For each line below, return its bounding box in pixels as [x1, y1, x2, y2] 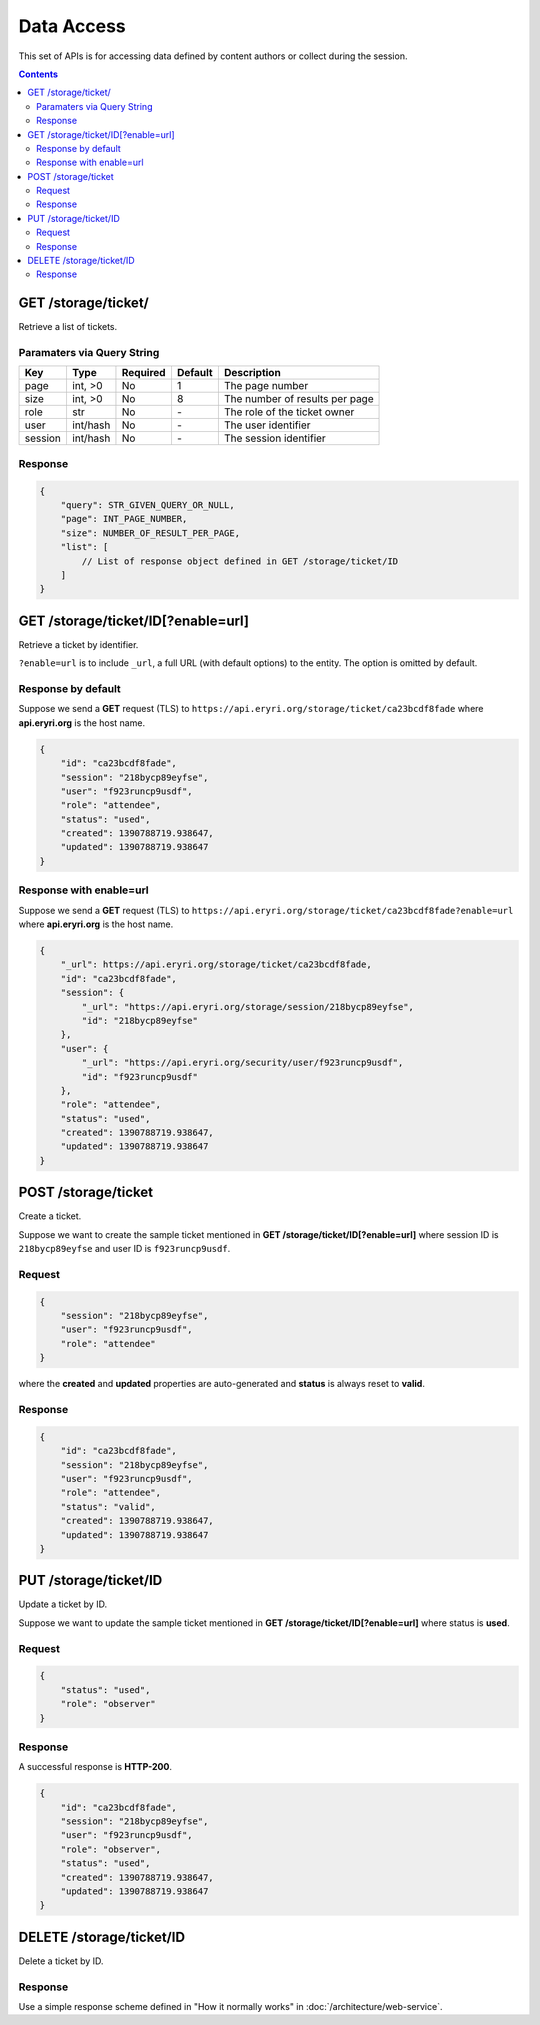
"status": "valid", [60, 1501, 157, 1512]
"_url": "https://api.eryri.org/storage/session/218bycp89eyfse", [81, 1001, 415, 1012]
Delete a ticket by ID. [18, 1955, 104, 1967]
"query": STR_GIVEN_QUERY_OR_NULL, [60, 500, 235, 510]
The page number [223, 379, 309, 393]
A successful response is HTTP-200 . [18, 1761, 172, 1773]
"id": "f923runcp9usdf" [81, 1071, 199, 1082]
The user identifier [223, 418, 311, 432]
